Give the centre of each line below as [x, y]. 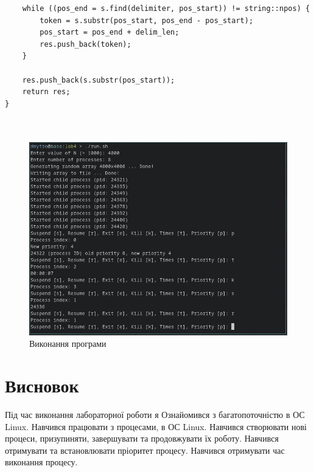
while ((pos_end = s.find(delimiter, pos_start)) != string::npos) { [166, 9]
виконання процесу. [41, 462]
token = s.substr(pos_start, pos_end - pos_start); [147, 20]
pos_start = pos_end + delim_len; [110, 32]
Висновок [42, 385]
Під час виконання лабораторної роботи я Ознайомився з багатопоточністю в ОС [155, 414]
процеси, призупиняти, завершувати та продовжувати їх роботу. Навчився [142, 438]
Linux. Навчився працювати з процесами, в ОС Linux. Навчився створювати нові [156, 426]
